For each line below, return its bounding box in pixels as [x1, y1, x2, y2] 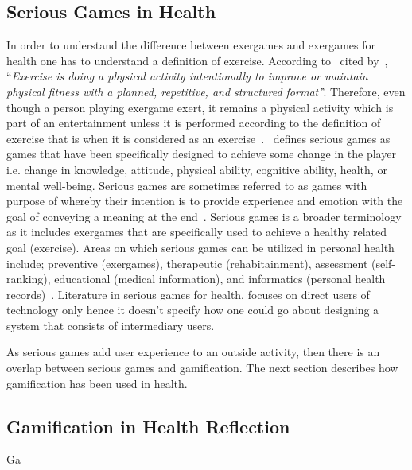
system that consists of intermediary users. [6, 317, 215, 333]
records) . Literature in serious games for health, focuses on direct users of [6, 285, 370, 302]
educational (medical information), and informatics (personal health [54, 270, 386, 287]
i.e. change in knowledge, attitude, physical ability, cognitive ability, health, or [6, 161, 387, 177]
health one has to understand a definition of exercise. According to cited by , [6, 52, 388, 68]
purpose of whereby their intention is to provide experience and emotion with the [6, 192, 403, 209]
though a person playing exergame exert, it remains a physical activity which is [6, 99, 394, 115]
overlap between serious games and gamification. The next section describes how [6, 359, 398, 376]
